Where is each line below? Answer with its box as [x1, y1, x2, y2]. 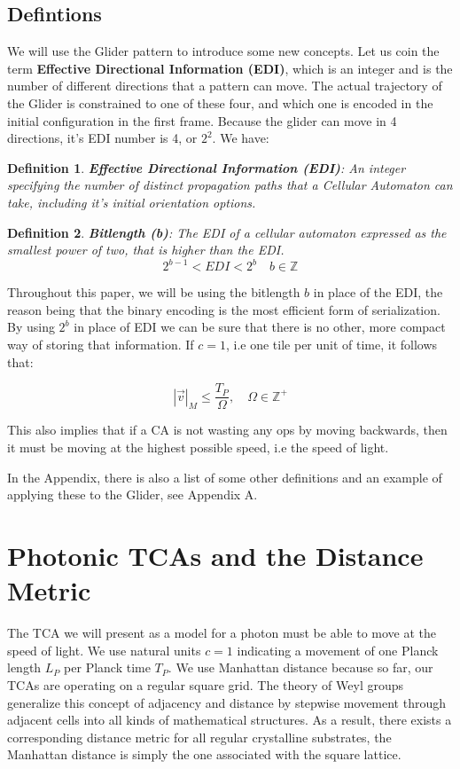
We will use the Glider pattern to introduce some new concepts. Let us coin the [7, 42, 440, 60]
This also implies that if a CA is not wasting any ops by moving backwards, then [7, 420, 448, 439]
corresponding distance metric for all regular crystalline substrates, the [7, 727, 392, 746]
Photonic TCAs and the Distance [7, 538, 424, 574]
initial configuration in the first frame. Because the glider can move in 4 [7, 111, 397, 129]
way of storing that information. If [7, 335, 194, 354]
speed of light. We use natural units [7, 640, 201, 659]
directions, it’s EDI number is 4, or [7, 129, 198, 147]
